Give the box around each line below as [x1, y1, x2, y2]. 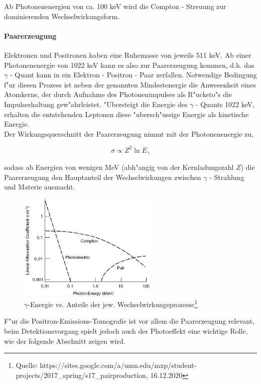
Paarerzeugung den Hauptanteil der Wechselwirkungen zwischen [4, 171, 201, 182]
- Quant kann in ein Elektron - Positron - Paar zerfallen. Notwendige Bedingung [10, 69, 257, 80]
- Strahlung [209, 171, 244, 182]
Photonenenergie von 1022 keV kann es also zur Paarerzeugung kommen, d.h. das [4, 59, 254, 70]
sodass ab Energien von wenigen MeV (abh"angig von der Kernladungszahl [4, 162, 234, 172]
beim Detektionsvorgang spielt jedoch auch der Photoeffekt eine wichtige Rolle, [4, 326, 248, 336]
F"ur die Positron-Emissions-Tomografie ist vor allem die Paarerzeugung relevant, [4, 316, 254, 326]
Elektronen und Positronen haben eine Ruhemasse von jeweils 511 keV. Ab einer [4, 49, 251, 60]
